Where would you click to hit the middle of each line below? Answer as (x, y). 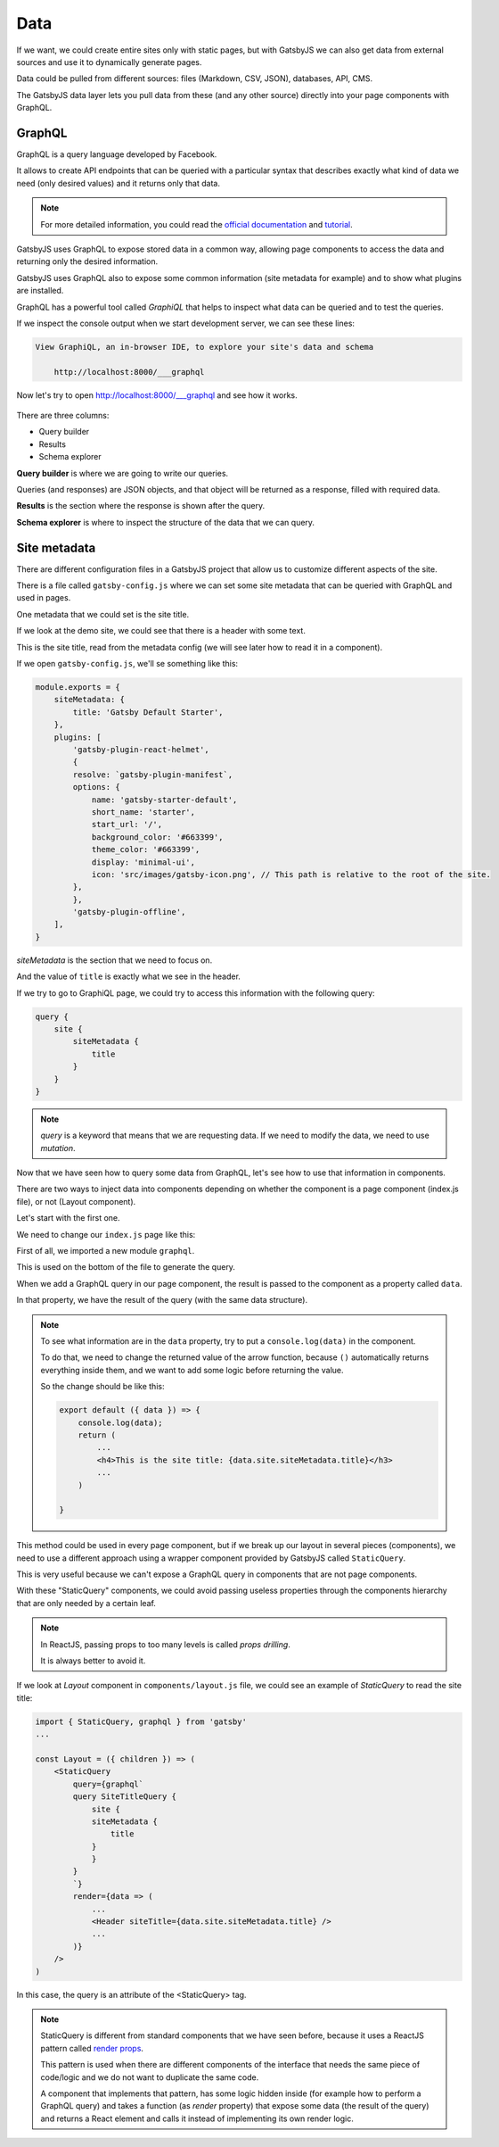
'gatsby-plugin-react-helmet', (141, 749)
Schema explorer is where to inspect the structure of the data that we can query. (166, 522)
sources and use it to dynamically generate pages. (109, 62)
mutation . (58, 1148)
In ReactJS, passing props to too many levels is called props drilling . (166, 1644)
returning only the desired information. (87, 261)
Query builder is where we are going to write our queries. (123, 473)
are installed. (40, 291)
